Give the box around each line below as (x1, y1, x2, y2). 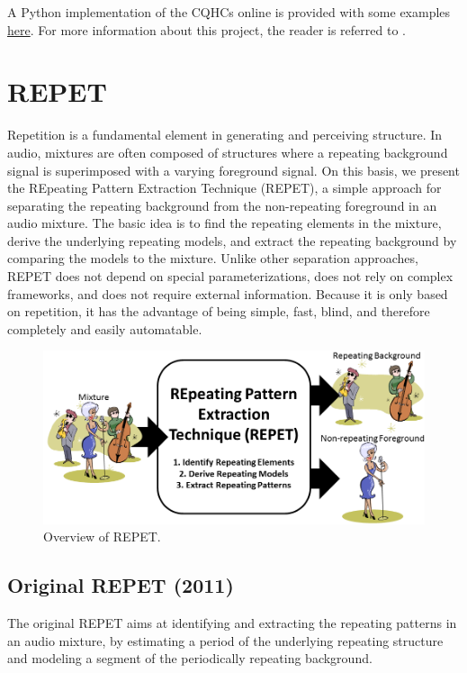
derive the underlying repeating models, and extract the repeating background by (7, 231, 457, 250)
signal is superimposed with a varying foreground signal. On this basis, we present (7, 160, 460, 179)
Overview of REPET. (43, 527, 161, 546)
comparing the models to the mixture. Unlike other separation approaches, (7, 249, 418, 268)
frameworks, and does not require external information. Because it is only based (7, 284, 448, 303)
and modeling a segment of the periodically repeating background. (7, 649, 373, 668)
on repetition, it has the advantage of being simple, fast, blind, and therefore (7, 302, 430, 321)
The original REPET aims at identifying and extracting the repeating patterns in (7, 613, 457, 632)
